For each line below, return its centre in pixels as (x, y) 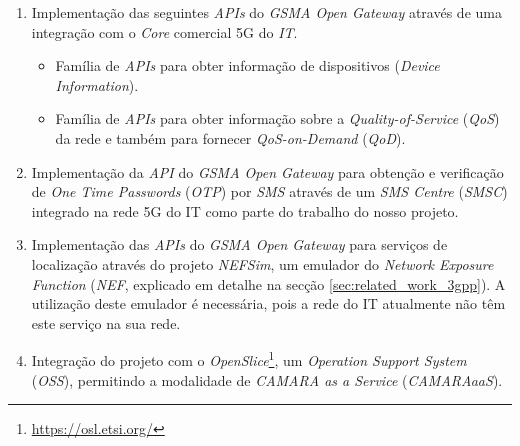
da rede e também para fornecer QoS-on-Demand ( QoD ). (230, 137)
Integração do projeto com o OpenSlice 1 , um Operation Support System (249, 358)
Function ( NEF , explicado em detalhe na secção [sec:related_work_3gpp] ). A (268, 283)
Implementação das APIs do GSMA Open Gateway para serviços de (239, 244)
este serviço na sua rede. (106, 322)
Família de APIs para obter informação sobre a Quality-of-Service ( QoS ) (277, 118)
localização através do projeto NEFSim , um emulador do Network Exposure (262, 263)
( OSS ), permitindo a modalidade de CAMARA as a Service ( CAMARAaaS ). (267, 379)
